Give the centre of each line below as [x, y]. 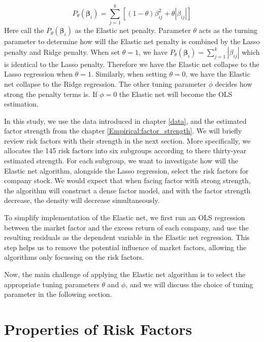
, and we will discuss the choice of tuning [189, 284]
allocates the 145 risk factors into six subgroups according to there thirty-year [125, 150]
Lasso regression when [39, 74]
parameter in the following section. [58, 294]
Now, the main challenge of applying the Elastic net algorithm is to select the [125, 274]
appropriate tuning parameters [52, 284]
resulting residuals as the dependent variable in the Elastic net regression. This [127, 237]
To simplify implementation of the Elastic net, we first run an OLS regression [125, 217]
